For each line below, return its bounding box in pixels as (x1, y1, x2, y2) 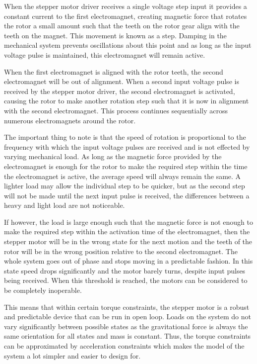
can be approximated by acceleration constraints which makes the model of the (4, 341, 245, 351)
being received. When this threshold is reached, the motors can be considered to (4, 275, 248, 285)
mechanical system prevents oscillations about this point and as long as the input (4, 40, 252, 50)
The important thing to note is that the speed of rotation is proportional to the (4, 132, 246, 142)
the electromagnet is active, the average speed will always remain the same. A (4, 171, 241, 181)
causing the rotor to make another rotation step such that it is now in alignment (4, 95, 249, 106)
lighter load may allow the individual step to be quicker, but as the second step (4, 181, 245, 191)
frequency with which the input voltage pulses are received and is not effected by (4, 141, 250, 152)
